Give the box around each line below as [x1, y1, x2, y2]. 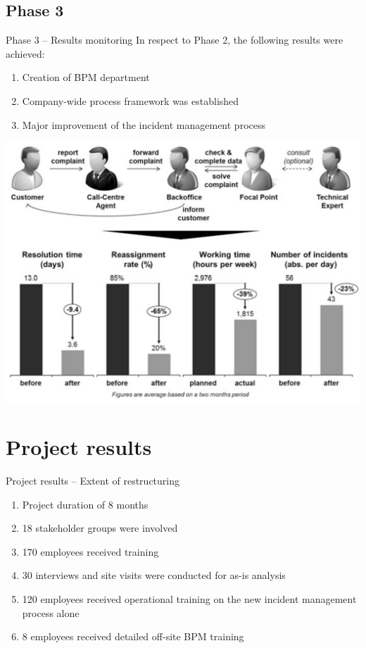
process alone [22, 605, 80, 620]
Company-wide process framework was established [22, 93, 239, 108]
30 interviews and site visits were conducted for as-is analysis [22, 568, 286, 582]
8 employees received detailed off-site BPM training [22, 629, 244, 644]
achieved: [6, 46, 45, 61]
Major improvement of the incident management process [22, 117, 265, 132]
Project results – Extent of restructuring [6, 473, 180, 488]
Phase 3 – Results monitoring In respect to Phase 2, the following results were [6, 32, 343, 47]
